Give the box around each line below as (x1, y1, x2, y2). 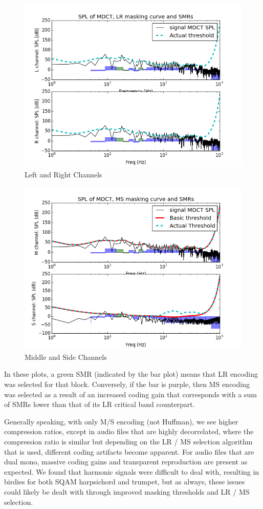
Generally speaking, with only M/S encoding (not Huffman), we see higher (4, 416, 238, 426)
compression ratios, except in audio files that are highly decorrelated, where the (4, 426, 254, 437)
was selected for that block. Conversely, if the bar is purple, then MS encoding (4, 378, 250, 389)
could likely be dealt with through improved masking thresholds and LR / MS (4, 486, 250, 497)
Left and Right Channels (25, 169, 102, 179)
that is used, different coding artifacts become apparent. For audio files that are (4, 446, 254, 457)
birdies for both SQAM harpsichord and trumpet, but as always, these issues (4, 476, 245, 487)
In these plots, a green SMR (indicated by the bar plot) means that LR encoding (4, 369, 258, 379)
